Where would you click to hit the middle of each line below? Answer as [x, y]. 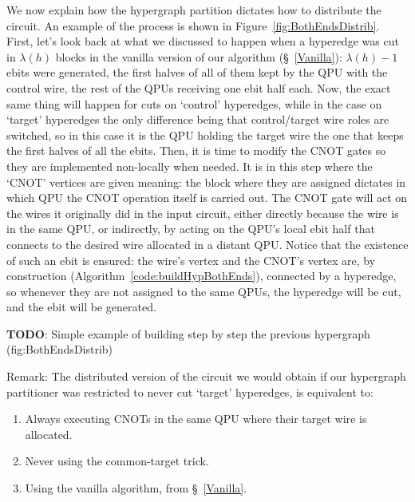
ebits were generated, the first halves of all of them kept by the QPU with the [197, 72]
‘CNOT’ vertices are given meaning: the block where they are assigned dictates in [206, 182]
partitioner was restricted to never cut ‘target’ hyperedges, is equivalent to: [190, 391]
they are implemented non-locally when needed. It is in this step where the [190, 166]
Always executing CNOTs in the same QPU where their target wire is [196, 419]
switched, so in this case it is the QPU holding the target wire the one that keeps [205, 134]
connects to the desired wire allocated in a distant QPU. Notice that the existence [207, 244]
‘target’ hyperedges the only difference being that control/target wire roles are [198, 119]
